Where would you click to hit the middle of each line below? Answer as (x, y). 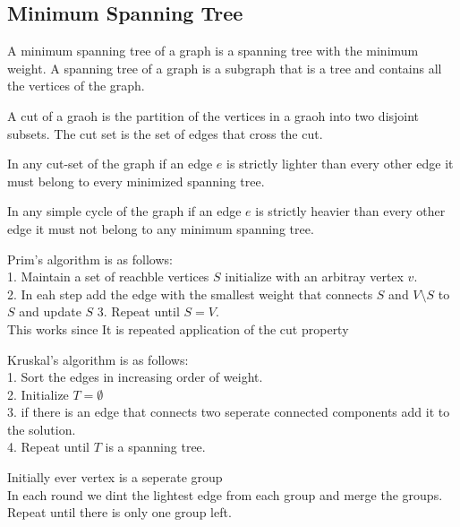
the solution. (42, 429)
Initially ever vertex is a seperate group (115, 477)
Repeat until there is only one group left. (119, 512)
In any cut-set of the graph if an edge (110, 164)
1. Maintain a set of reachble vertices (108, 276)
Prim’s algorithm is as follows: (90, 259)
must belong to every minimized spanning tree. (136, 181)
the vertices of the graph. (76, 86)
